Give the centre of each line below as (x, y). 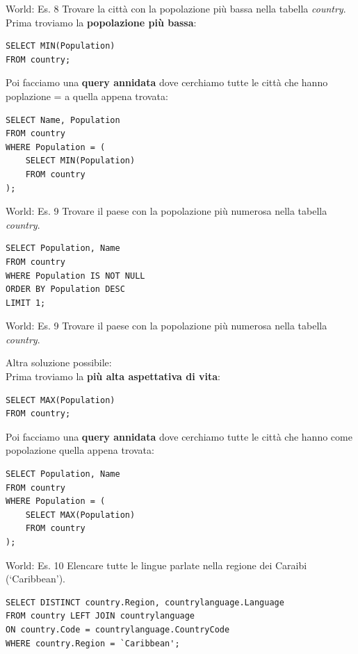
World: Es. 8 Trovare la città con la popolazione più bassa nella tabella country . (176, 8)
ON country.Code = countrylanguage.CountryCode (118, 629)
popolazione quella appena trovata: (80, 450)
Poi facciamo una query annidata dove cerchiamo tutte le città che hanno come (179, 436)
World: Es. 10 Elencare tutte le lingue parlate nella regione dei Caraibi (156, 565)
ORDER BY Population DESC (65, 289)
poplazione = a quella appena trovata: (87, 96)
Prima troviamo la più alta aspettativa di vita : (113, 376)
